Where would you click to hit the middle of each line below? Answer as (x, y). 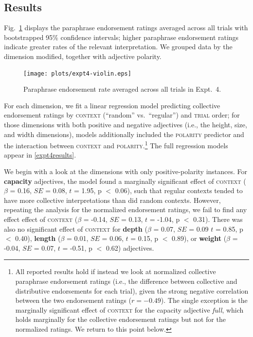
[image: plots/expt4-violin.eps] (77, 73)
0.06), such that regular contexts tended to (179, 190)
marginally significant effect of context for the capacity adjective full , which (129, 309)
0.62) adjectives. (130, 248)
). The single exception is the (204, 300)
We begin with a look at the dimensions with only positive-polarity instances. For (126, 171)
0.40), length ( (38, 238)
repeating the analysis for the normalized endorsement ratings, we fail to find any (126, 209)
